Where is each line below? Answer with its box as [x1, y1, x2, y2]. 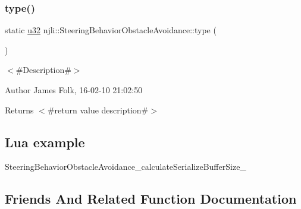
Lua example [5, 132, 85, 151]
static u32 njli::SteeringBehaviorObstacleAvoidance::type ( [5, 24, 217, 36]
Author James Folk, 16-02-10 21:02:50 [5, 84, 143, 96]
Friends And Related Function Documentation [5, 189, 297, 208]
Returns [5, 103, 34, 116]
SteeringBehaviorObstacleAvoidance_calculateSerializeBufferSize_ [5, 160, 246, 173]
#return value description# [47, 103, 149, 116]
